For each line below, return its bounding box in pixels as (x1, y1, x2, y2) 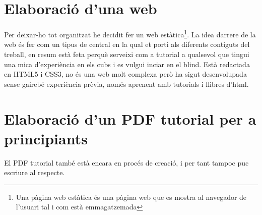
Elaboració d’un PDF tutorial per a (4, 108, 256, 129)
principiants (4, 128, 88, 148)
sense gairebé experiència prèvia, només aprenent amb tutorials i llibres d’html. (4, 78, 249, 89)
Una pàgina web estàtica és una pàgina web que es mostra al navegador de (16, 191, 247, 202)
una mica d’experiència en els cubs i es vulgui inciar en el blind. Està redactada (4, 59, 250, 69)
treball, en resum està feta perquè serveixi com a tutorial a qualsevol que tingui (4, 48, 249, 59)
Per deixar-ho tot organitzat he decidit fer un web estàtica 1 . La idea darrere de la (4, 28, 256, 39)
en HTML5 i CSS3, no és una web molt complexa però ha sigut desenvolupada (4, 69, 247, 79)
